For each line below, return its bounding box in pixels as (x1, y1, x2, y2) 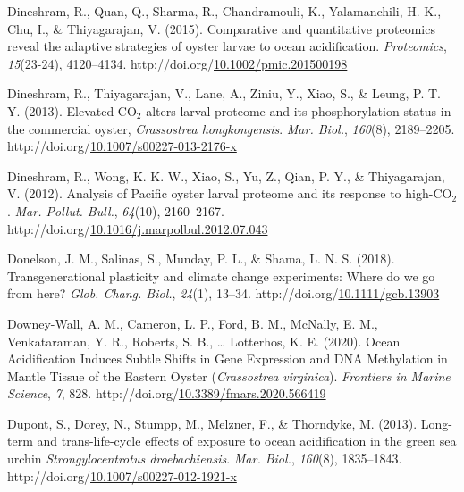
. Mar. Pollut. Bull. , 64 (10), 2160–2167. (7, 201, 224, 220)
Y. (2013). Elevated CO (7, 101, 137, 120)
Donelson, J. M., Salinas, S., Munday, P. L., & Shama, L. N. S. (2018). (7, 249, 395, 268)
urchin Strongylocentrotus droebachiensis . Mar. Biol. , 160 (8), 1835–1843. (7, 449, 402, 468)
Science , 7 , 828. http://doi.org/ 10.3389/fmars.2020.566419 (7, 384, 326, 403)
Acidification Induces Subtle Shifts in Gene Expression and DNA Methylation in (7, 349, 448, 368)
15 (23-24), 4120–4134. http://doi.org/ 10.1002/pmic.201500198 (7, 54, 348, 72)
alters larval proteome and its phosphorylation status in (146, 101, 451, 120)
